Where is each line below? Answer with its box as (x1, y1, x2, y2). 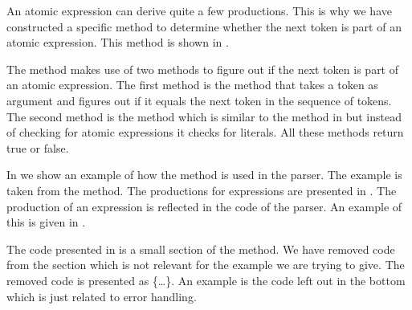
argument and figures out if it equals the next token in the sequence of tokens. (6, 92, 392, 108)
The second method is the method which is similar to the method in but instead (6, 108, 402, 124)
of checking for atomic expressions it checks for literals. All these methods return (6, 124, 404, 141)
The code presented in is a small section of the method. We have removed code (6, 240, 395, 257)
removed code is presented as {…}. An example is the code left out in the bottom (6, 271, 406, 288)
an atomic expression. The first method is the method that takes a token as (6, 76, 378, 93)
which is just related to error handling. (6, 288, 197, 304)
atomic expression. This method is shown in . (6, 34, 229, 51)
